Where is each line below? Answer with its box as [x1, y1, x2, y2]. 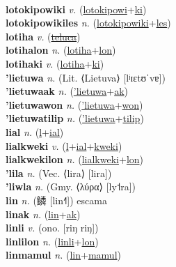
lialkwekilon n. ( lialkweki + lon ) [6, 152, 144, 167]
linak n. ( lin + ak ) [6, 206, 81, 221]
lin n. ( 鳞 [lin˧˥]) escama [6, 192, 107, 207]
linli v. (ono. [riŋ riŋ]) [6, 220, 99, 235]
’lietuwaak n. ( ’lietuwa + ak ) [6, 84, 129, 98]
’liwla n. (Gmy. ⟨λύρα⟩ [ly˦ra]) [6, 179, 136, 194]
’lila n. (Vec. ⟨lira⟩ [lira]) [6, 165, 112, 180]
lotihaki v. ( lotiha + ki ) [6, 56, 104, 70]
